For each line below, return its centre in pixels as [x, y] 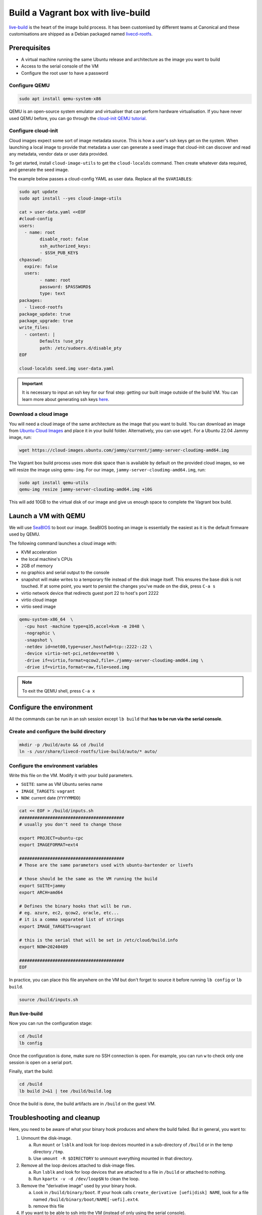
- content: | [40, 334]
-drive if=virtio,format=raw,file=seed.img [77, 667]
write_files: [35, 328]
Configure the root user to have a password [65, 73]
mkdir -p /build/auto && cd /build [61, 745]
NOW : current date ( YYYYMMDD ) [51, 798]
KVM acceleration [39, 552]
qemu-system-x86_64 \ [46, 619]
